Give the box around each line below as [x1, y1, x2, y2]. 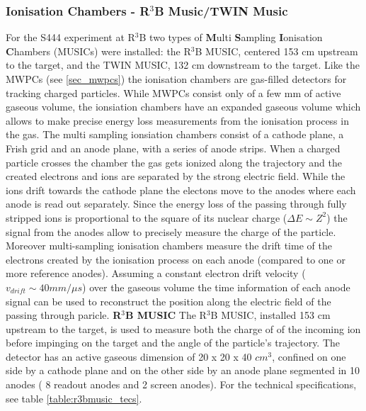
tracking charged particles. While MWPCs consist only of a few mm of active [6, 85, 341, 100]
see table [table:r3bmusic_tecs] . [6, 390, 142, 405]
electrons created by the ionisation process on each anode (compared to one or [6, 252, 345, 266]
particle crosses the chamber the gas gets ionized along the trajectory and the [6, 154, 342, 169]
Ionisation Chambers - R [6, 1, 150, 19]
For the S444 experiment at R [6, 30, 135, 45]
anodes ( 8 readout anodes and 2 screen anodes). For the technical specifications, [6, 377, 357, 392]
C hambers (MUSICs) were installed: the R [6, 43, 191, 58]
